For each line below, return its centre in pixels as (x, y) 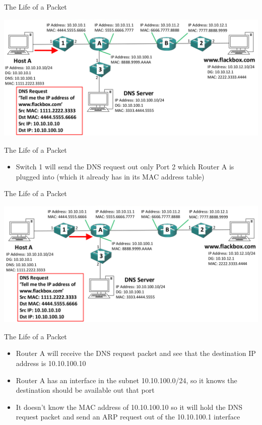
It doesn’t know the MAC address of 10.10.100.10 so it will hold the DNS (129, 407)
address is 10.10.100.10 (51, 363)
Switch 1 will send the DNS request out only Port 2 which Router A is (125, 167)
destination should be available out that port (85, 390)
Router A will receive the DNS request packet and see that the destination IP (136, 353)
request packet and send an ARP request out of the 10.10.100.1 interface (128, 417)
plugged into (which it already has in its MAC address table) (110, 176)
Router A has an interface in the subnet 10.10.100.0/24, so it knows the (126, 380)
